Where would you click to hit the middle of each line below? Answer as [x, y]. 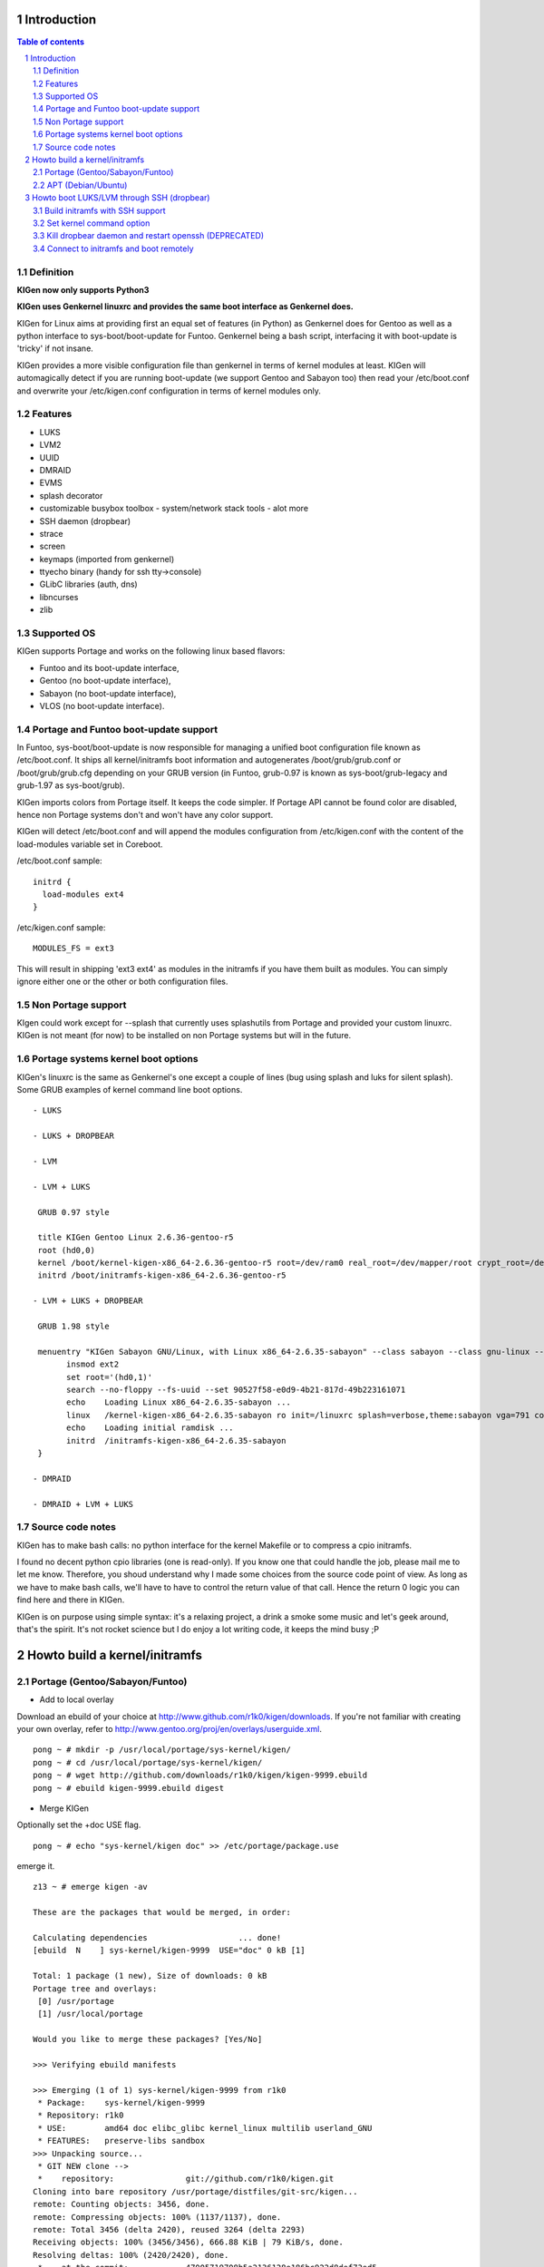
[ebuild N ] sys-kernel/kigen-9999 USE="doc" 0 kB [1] [169, 1951]
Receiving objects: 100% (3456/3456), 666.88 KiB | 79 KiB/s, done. [188, 2243]
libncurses [59, 597]
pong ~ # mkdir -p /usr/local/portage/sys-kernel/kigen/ [162, 1750]
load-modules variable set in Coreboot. [90, 844]
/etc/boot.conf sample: [60, 861]
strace [51, 533]
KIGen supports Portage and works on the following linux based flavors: [151, 651]
